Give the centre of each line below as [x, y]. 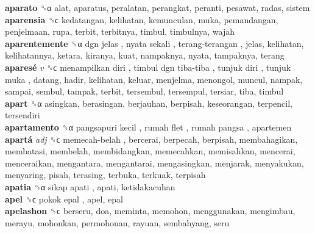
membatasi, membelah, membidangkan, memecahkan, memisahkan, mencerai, [150, 151]
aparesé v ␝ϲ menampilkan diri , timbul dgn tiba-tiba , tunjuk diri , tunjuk [148, 67]
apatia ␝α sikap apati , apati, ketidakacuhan [90, 186]
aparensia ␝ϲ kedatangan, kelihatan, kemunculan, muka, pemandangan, [142, 19]
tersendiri [23, 115]
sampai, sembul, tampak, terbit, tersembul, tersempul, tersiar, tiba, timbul [144, 91]
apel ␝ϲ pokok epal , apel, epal [64, 199]
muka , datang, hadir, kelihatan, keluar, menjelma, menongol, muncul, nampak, [154, 79]
